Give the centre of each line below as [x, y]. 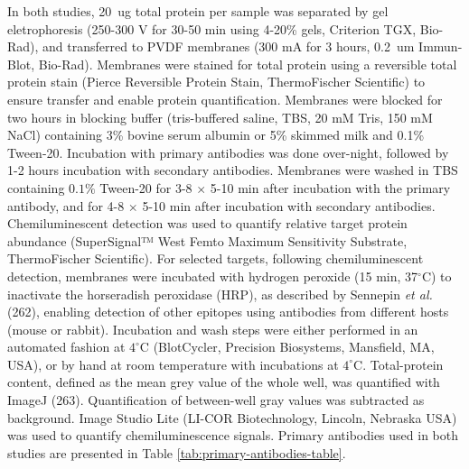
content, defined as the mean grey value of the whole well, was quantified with [224, 382]
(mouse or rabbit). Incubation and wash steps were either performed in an [213, 329]
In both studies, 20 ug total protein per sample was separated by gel [198, 11]
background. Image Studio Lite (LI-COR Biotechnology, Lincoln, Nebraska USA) [232, 417]
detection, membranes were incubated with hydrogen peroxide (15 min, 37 [213, 276]
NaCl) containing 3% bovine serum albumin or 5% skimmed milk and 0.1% [216, 135]
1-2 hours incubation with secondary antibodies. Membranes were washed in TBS [233, 170]
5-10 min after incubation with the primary [330, 187]
